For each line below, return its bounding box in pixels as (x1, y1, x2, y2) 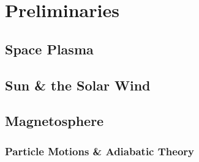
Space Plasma (5, 39, 94, 58)
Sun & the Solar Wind (5, 75, 151, 94)
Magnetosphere (5, 111, 104, 130)
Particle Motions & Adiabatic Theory (5, 143, 194, 158)
